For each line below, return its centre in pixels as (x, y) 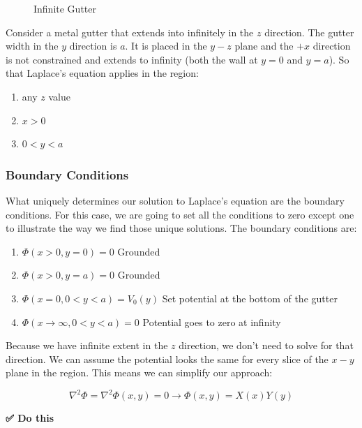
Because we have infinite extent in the (87, 345)
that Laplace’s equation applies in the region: (102, 73)
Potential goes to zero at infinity (212, 322)
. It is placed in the (166, 46)
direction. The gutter (309, 32)
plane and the (264, 46)
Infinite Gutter (65, 8)
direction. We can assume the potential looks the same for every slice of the (167, 359)
